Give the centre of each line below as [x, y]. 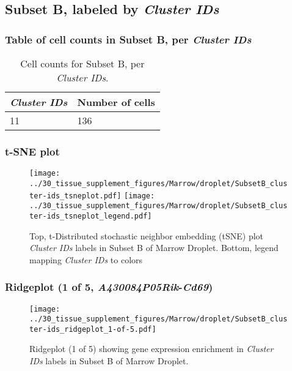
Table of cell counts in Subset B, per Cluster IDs [128, 39]
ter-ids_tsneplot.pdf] [75, 196]
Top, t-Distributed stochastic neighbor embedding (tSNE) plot [147, 235]
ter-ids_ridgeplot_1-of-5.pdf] [93, 329]
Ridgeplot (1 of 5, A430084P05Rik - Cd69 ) [109, 287]
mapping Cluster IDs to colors [86, 259]
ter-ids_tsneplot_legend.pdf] [91, 216]
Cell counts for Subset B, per [82, 63]
